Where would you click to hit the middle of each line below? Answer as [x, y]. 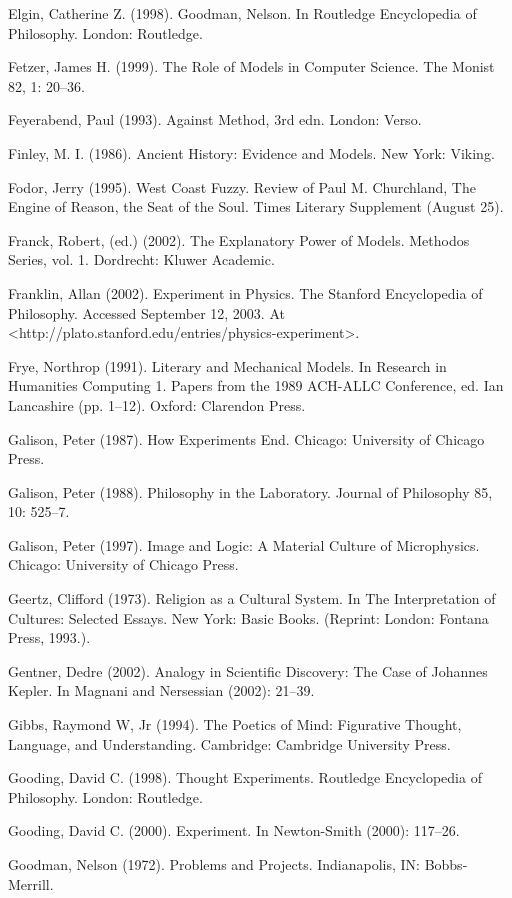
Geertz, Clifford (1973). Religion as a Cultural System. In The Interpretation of [252, 598]
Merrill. [31, 883]
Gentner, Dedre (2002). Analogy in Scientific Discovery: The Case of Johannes [248, 670]
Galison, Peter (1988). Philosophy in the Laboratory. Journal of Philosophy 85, [250, 491]
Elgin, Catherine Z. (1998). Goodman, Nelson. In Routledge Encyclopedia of [242, 13]
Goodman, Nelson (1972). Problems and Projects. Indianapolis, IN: [214, 864]
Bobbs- [446, 864]
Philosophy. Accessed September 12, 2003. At [146, 312]
